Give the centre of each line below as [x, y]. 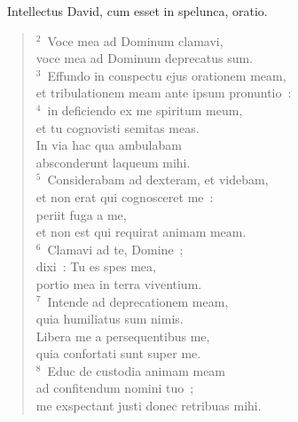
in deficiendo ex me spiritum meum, [145, 109]
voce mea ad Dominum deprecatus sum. [144, 58]
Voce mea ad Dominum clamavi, [135, 40]
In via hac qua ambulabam [109, 145]
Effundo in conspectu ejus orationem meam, [167, 75]
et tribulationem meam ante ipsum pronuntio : [164, 93]
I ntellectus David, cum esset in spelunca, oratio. [137, 11]
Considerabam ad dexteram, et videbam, [158, 180]
